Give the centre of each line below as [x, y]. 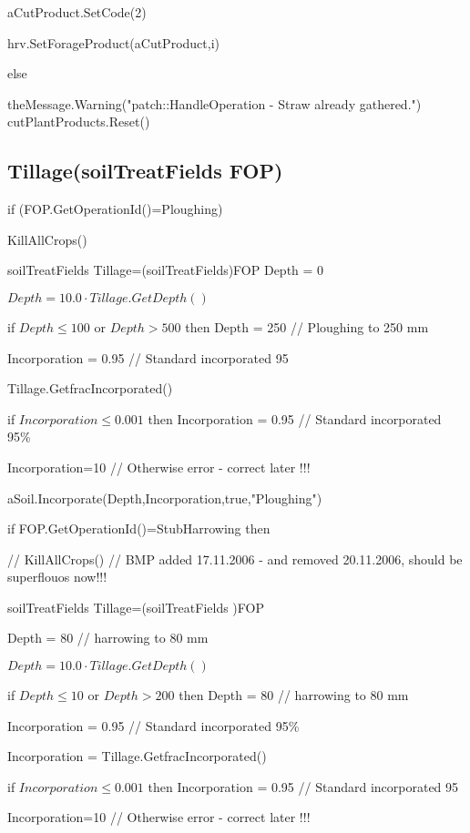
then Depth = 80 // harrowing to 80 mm [294, 695]
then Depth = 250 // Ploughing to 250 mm [307, 326]
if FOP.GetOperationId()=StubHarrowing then [139, 528]
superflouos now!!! [57, 577]
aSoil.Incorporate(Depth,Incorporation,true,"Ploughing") [165, 498]
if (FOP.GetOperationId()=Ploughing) [115, 209]
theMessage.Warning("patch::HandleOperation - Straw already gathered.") [215, 103]
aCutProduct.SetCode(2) [77, 12]
